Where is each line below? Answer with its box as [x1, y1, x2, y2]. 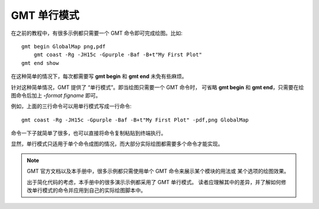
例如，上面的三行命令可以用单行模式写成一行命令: [11, 103, 132, 110]
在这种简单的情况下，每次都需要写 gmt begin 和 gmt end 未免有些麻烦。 [11, 73, 187, 80]
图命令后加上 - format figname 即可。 [11, 92, 101, 99]
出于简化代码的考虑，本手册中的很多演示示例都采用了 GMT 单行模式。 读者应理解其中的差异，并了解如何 [27, 178, 281, 185]
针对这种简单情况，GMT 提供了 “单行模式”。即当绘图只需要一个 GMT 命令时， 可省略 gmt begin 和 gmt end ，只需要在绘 [11, 83, 304, 91]
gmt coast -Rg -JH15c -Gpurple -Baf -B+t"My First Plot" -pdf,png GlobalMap [21, 116, 249, 123]
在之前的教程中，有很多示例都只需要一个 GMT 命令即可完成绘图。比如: [11, 30, 183, 37]
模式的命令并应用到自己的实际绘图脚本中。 [42, 187, 146, 194]
